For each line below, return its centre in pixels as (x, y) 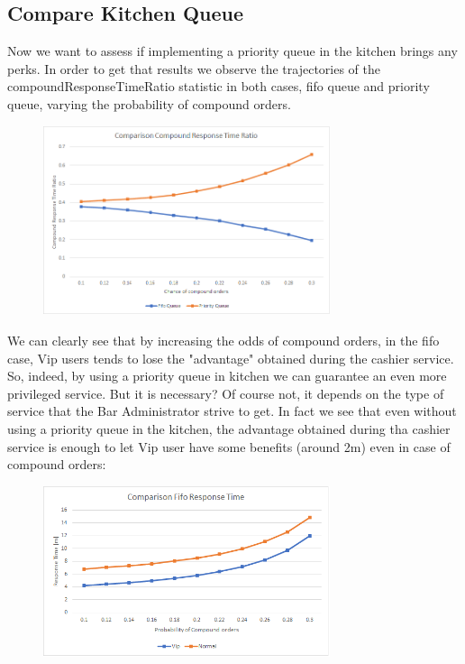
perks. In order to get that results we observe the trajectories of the (194, 68)
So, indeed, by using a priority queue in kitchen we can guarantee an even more (227, 376)
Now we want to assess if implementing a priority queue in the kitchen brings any (232, 51)
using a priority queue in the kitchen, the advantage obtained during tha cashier (229, 428)
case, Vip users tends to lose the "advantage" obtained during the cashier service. (231, 358)
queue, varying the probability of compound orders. (149, 103)
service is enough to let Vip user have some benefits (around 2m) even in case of (229, 446)
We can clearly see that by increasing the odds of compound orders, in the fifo (223, 340)
